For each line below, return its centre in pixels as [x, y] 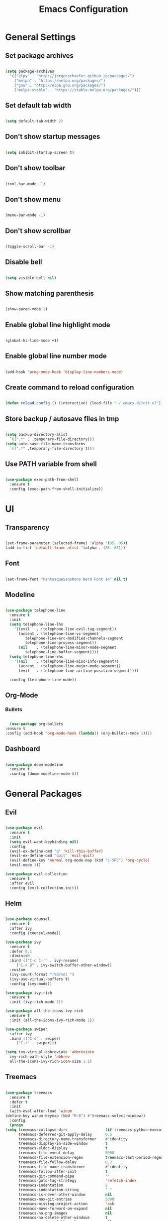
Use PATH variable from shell [51, 464]
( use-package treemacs [29, 1093]
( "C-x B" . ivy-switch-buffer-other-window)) [64, 965]
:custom [18, 970]
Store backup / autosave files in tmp [62, 419]
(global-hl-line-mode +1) [32, 341]
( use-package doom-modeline [34, 765]
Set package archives [39, 56]
